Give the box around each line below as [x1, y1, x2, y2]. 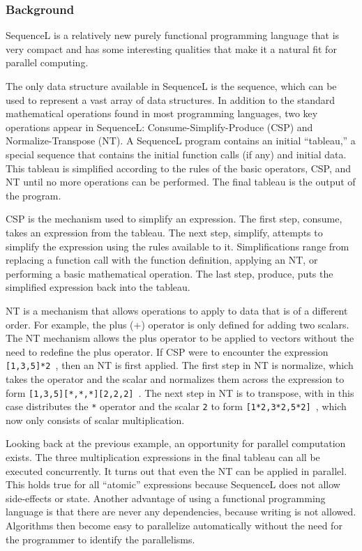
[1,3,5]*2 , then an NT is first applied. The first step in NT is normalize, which [6, 358, 354, 372]
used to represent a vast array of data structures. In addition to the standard [6, 92, 335, 107]
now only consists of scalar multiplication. [6, 412, 185, 427]
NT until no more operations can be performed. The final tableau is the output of [6, 174, 356, 189]
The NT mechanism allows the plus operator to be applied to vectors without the [6, 331, 354, 345]
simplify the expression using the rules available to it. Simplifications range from [6, 239, 349, 253]
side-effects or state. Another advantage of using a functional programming [6, 490, 326, 505]
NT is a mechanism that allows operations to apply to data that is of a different [6, 303, 348, 317]
